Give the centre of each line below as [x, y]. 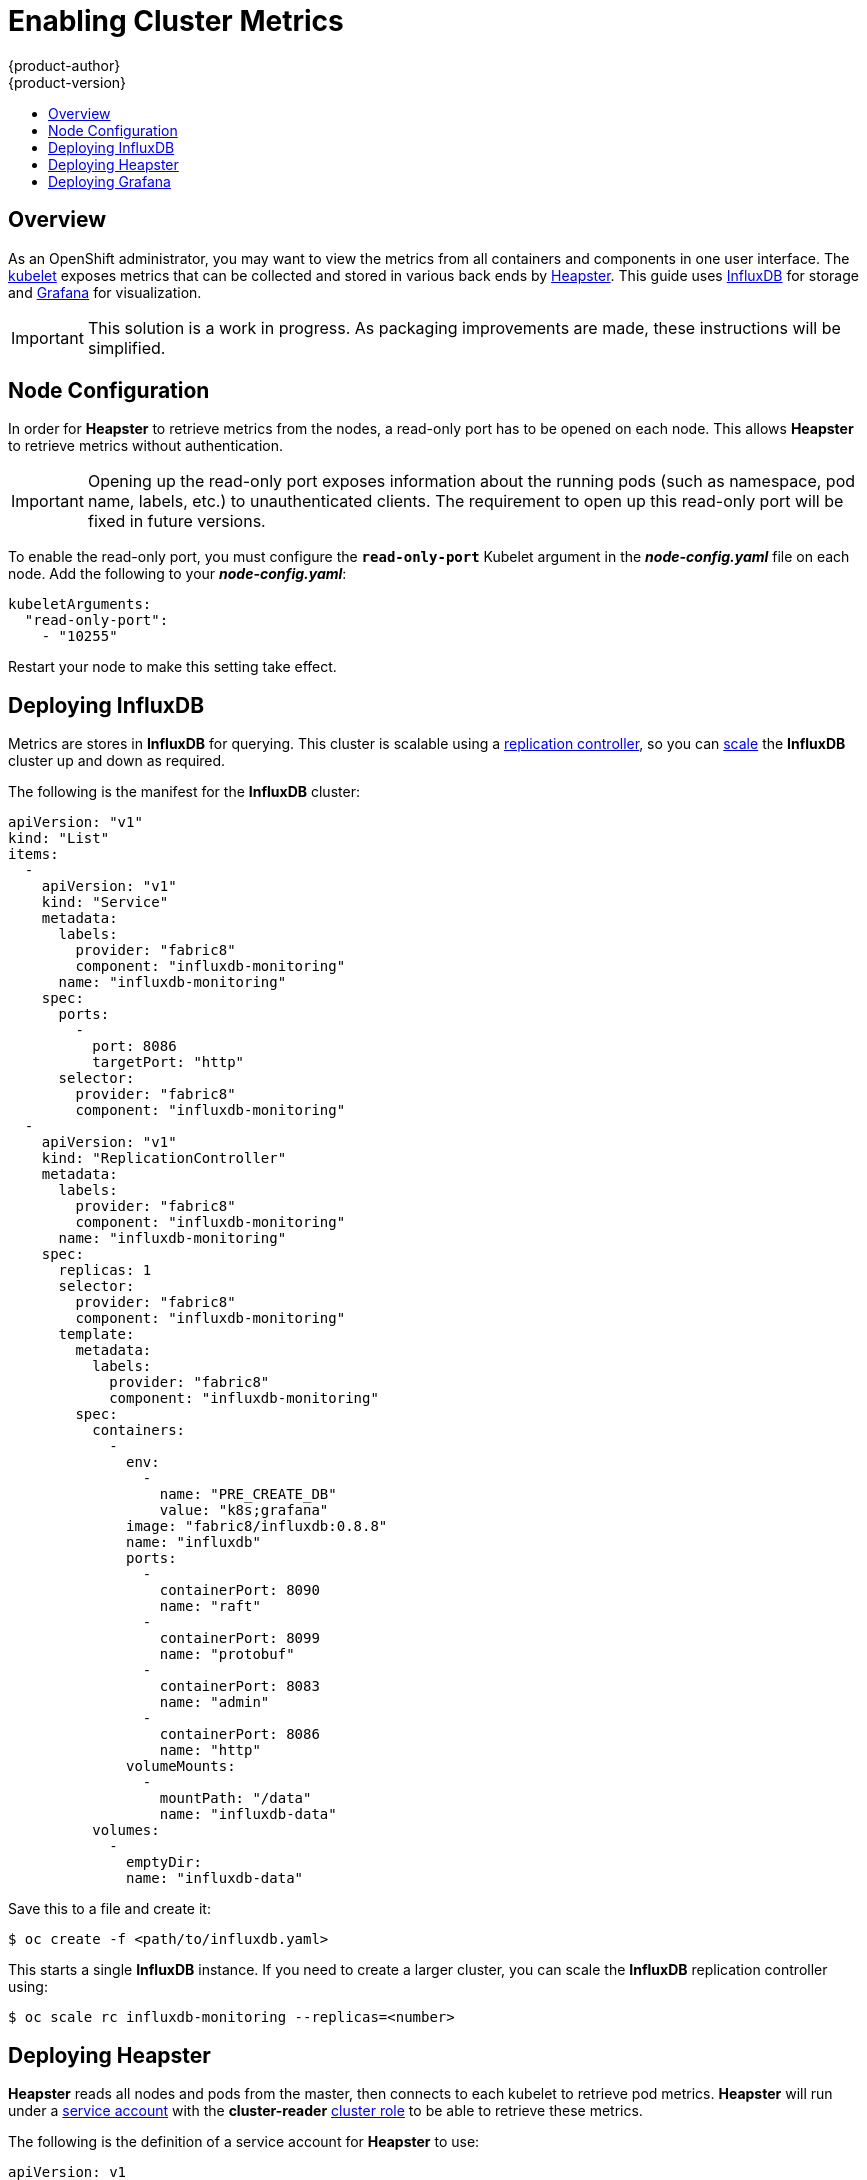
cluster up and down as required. [117, 761]
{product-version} [67, 82]
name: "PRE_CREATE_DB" [248, 1494]
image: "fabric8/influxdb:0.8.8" [257, 1526]
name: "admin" [214, 1702]
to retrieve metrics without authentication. [146, 446]
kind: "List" [59, 838]
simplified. [126, 347]
